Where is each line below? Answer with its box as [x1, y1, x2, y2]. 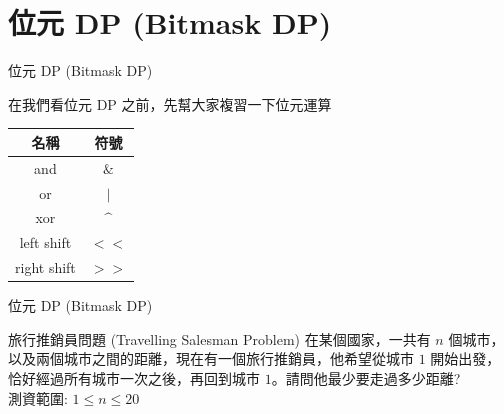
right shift [15, 257, 76, 278]
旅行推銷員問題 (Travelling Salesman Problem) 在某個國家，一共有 [8, 328, 431, 349]
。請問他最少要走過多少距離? [271, 367, 461, 388]
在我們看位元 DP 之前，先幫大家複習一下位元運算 [8, 93, 332, 114]
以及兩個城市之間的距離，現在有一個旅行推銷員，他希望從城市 [8, 348, 414, 369]
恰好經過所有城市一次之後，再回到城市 [8, 367, 260, 388]
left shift [19, 232, 72, 253]
